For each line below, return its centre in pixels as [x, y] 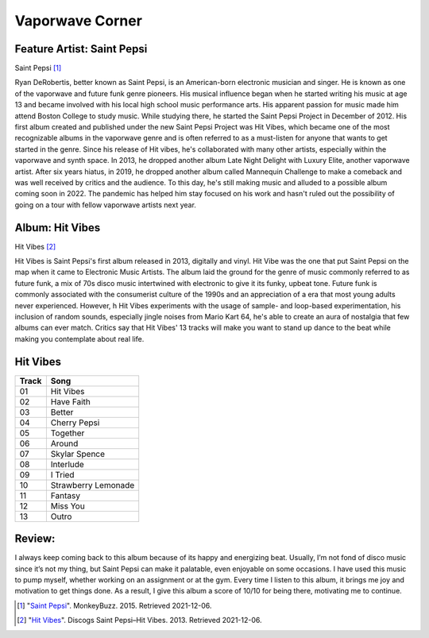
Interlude [68, 464]
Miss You [68, 506]
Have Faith [71, 401]
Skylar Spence [78, 454]
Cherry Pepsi [75, 423]
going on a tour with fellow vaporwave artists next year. [105, 205]
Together [68, 433]
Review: [35, 539]
